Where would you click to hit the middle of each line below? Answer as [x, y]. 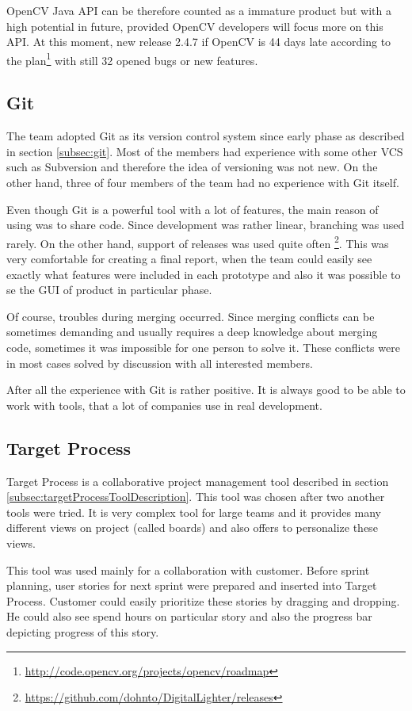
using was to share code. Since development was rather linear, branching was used [206, 225]
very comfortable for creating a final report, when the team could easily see [189, 259]
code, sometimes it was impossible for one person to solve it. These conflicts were [203, 348]
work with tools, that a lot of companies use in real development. [164, 405]
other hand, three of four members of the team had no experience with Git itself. [203, 183]
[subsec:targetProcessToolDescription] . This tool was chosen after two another [196, 497]
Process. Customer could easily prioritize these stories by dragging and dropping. [203, 600]
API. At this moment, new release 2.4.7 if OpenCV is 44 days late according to [199, 42]
